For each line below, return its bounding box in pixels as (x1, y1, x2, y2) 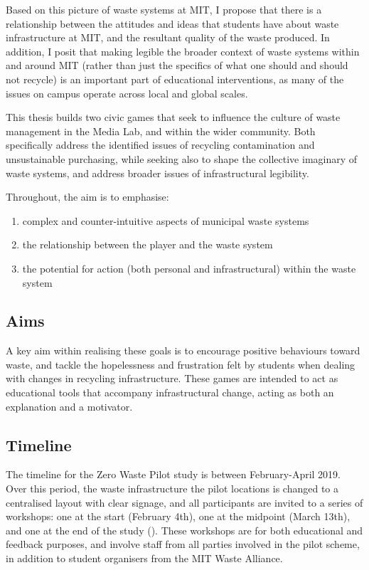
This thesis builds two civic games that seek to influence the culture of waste (6, 110, 341, 125)
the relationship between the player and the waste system (22, 237, 273, 252)
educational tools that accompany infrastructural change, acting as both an (6, 385, 334, 400)
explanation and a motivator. (6, 399, 133, 413)
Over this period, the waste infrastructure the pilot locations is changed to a (6, 481, 339, 496)
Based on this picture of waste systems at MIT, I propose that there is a (6, 2, 322, 16)
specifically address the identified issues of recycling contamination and (6, 137, 315, 152)
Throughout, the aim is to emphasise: (6, 189, 169, 204)
